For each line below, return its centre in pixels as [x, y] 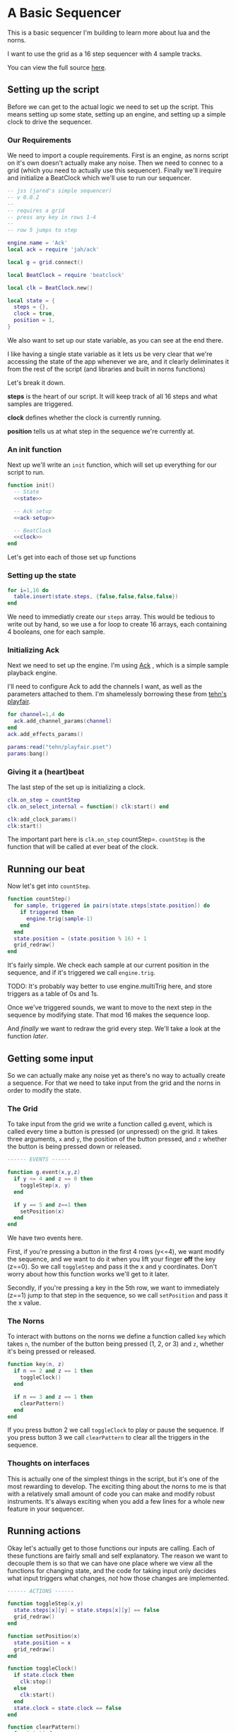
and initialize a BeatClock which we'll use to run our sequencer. [100, 178]
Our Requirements [40, 140]
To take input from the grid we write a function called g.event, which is [110, 1124]
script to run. [26, 473]
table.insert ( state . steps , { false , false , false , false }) [96, 597]
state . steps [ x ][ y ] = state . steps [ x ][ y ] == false [87, 1611]
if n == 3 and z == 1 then [53, 1396]
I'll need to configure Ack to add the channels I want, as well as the [105, 687]
